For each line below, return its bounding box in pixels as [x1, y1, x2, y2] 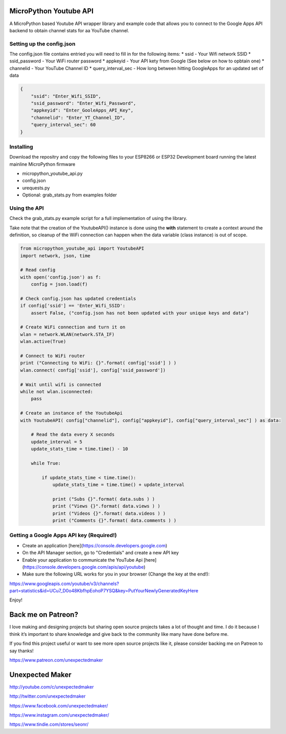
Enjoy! [9, 597, 23, 603]
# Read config [20, 267, 56, 273]
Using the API [9, 205, 44, 212]
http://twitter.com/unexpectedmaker [9, 693, 86, 699]
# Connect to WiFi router [20, 353, 85, 359]
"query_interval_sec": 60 [31, 122, 96, 128]
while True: [31, 460, 61, 466]
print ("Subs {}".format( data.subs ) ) [52, 496, 155, 502]
